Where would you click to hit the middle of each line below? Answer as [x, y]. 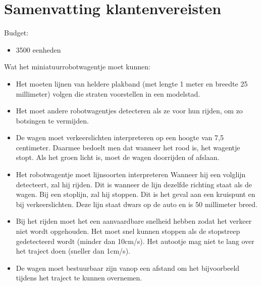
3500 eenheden [38, 49]
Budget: [16, 33]
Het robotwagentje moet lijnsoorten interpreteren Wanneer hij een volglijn [131, 174]
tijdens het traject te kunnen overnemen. [79, 278]
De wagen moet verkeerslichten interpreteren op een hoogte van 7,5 [120, 137]
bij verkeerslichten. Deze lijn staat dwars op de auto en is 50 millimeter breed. [137, 204]
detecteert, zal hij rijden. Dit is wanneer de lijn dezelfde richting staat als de [134, 184]
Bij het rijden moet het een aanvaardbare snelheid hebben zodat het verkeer [134, 221]
